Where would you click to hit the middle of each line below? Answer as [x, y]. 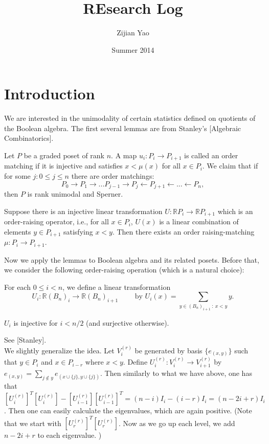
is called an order [211, 155]
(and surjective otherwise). [128, 322]
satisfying [78, 231]
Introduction [50, 93]
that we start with [33, 423]
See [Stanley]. [25, 340]
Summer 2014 [133, 49]
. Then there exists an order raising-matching [183, 231]
